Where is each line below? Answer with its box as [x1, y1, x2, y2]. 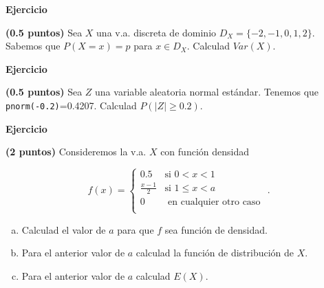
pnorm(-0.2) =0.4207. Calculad [6, 98, 137, 112]
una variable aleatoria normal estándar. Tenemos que [95, 85, 319, 99]
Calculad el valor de [21, 222, 106, 236]
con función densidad [160, 144, 249, 159]
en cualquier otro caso [168, 197, 261, 208]
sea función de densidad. [164, 222, 268, 236]
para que [117, 222, 154, 236]
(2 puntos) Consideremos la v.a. [6, 144, 147, 159]
